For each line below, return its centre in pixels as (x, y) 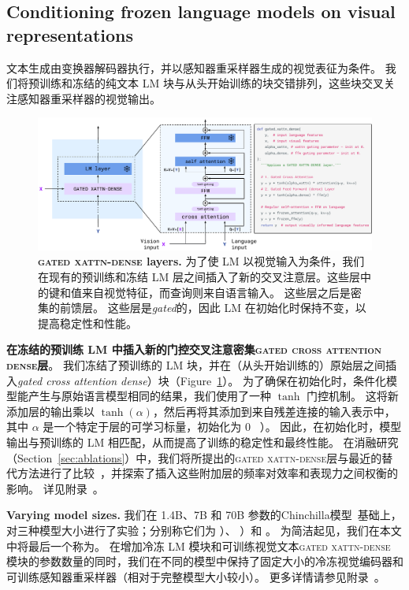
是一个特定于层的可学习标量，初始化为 (142, 427)
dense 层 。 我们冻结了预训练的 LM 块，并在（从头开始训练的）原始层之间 (196, 365)
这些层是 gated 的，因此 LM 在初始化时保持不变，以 (237, 308)
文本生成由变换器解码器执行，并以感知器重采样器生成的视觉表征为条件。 (194, 67)
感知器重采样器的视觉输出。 (89, 98)
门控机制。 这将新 (353, 396)
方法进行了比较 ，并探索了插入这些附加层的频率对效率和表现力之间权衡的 (207, 473)
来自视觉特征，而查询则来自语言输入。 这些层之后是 (216, 292)
